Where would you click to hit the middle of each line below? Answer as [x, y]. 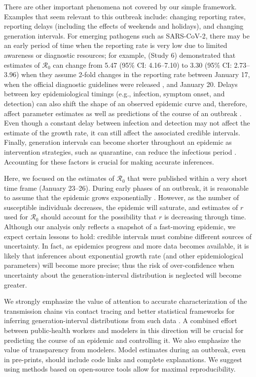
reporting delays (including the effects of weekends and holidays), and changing [124, 26]
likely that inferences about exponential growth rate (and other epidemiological [124, 255]
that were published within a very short [187, 178]
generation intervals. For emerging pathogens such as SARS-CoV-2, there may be [127, 35]
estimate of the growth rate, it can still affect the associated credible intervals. [122, 132]
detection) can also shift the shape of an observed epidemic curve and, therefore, [126, 103]
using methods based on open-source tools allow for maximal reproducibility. [120, 369]
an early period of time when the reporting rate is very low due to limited [116, 45]
